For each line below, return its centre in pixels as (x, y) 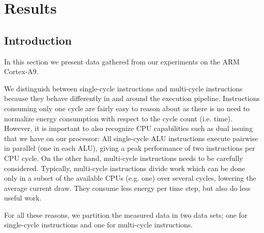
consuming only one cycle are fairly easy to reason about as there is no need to (127, 108)
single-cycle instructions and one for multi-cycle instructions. (98, 225)
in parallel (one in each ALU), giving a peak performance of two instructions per (130, 148)
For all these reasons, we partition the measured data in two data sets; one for (126, 214)
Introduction (38, 40)
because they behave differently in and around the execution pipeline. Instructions (132, 98)
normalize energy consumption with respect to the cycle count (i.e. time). (118, 118)
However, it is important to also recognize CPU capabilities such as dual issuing (128, 128)
